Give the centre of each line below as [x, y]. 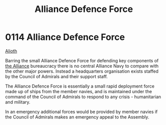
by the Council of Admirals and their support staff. [57, 76]
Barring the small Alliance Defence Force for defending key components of [82, 60]
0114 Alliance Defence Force [65, 37]
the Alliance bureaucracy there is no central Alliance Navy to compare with [82, 66]
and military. [18, 102]
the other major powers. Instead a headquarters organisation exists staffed [82, 71]
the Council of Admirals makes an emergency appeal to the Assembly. [77, 117]
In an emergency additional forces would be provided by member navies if [82, 112]
